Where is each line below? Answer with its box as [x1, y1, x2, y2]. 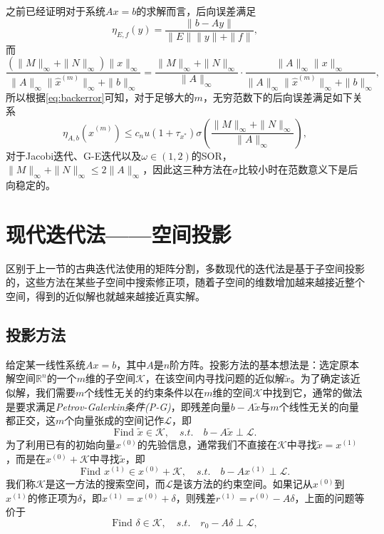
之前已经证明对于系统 [6, 4, 105, 18]
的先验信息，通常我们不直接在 [137, 437, 277, 452]
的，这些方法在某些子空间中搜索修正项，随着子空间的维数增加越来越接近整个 [6, 274, 365, 289]
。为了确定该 [290, 371, 351, 386]
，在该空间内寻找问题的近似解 [145, 371, 285, 386]
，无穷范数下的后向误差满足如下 [202, 89, 353, 104]
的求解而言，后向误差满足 [136, 4, 256, 18]
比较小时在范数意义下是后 [238, 162, 358, 177]
